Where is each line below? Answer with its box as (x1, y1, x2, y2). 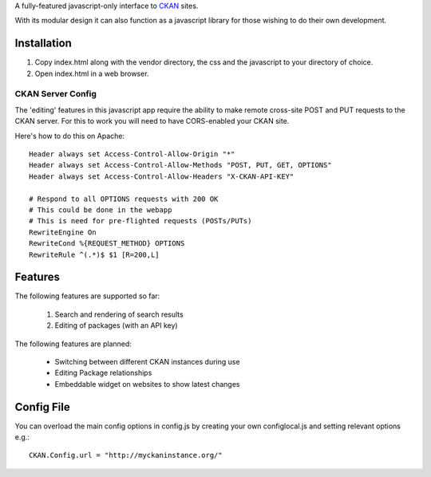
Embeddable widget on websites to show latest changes (54, 379, 240, 388)
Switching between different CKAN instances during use (54, 357, 240, 366)
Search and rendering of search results (54, 309, 184, 319)
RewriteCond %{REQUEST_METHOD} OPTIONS (29, 239, 185, 248)
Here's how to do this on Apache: (14, 131, 125, 140)
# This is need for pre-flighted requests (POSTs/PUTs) (29, 216, 252, 226)
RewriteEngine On (29, 227, 97, 237)
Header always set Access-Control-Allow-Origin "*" (29, 150, 235, 159)
